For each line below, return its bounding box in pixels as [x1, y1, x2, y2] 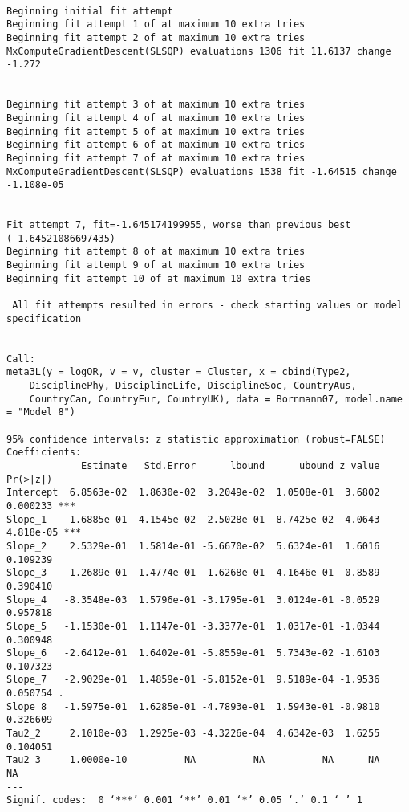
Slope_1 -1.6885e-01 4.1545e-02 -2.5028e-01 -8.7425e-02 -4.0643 [6, 513, 380, 525]
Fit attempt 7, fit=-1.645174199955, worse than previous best [6, 219, 351, 231]
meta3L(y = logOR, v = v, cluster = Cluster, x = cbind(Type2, [6, 366, 351, 378]
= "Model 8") [6, 406, 75, 418]
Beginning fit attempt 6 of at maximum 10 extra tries [6, 139, 306, 151]
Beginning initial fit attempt [6, 5, 173, 17]
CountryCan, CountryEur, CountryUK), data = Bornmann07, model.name [29, 393, 403, 405]
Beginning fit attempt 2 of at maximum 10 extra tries [6, 31, 306, 43]
